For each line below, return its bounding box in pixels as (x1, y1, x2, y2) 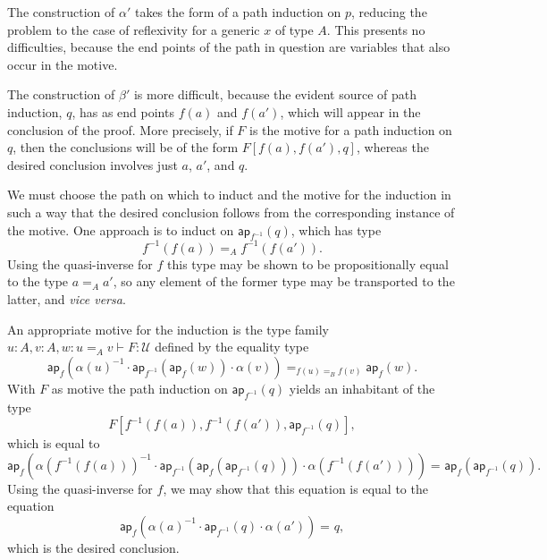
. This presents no (326, 20, 425, 38)
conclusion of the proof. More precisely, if (7, 120, 233, 139)
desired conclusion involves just (7, 155, 178, 174)
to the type (7, 272, 69, 291)
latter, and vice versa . (7, 290, 126, 309)
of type (274, 20, 314, 38)
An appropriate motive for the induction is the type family (7, 319, 329, 338)
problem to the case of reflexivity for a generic (7, 20, 260, 38)
